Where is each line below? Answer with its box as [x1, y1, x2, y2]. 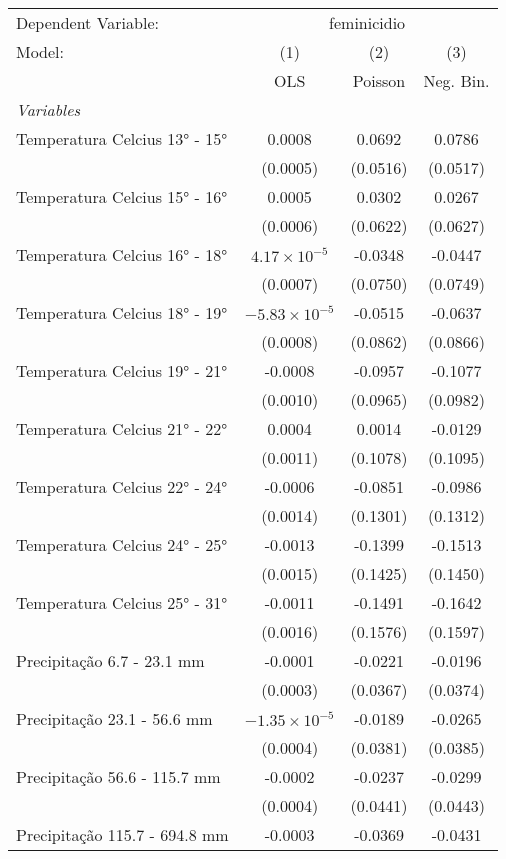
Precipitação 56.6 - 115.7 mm [16, 765, 221, 788]
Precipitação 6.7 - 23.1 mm [16, 649, 205, 672]
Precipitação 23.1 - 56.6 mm [16, 707, 213, 730]
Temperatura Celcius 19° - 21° [16, 359, 228, 382]
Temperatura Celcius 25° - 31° [16, 591, 228, 614]
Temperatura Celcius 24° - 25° [16, 533, 228, 556]
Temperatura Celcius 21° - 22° [16, 417, 228, 440]
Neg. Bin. [423, 69, 490, 92]
